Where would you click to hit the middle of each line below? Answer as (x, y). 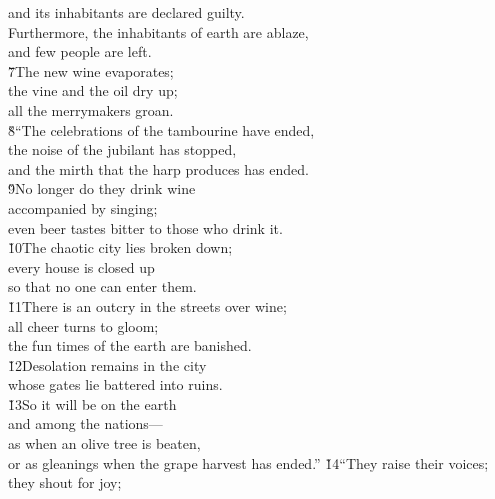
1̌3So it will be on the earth (92, 403)
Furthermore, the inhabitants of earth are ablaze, (158, 31)
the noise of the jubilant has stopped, (122, 149)
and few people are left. (80, 51)
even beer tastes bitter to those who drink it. (145, 227)
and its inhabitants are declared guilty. (126, 12)
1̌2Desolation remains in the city (107, 364)
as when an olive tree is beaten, (104, 443)
